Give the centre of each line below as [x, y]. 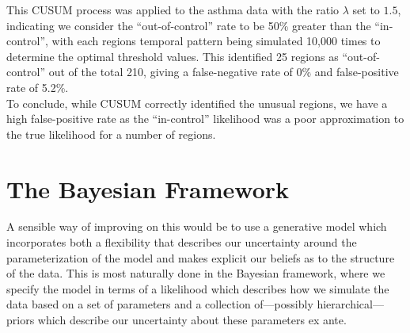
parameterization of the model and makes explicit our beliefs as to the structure [201, 257]
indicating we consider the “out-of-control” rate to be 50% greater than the [189, 25]
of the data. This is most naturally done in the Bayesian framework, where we [196, 273]
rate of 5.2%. [38, 87]
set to [366, 10]
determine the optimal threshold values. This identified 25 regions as [173, 56]
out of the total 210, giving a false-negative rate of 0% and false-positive [224, 72]
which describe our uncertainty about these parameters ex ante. [192, 320]
